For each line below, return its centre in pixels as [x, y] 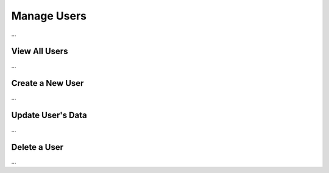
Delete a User [37, 147]
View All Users [40, 51]
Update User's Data [49, 115]
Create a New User [48, 83]
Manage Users [49, 16]
